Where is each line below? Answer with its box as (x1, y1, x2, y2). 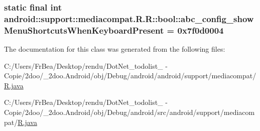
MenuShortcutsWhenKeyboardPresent (4, 24, 164, 36)
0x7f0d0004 (177, 24, 224, 36)
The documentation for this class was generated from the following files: (4, 44, 225, 54)
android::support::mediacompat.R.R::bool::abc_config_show (4, 12, 254, 25)
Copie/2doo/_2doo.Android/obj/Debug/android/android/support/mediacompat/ (4, 70, 256, 81)
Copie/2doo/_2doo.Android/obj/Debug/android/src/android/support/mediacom (4, 107, 255, 117)
